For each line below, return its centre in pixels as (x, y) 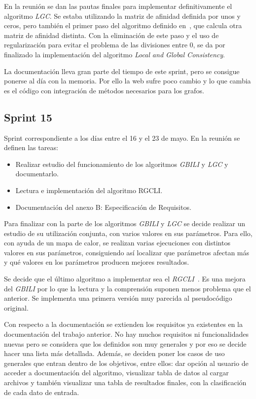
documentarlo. (37, 174)
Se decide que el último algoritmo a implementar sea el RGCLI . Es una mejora (125, 279)
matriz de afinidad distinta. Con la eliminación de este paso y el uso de (111, 35)
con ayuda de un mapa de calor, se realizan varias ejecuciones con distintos (117, 243)
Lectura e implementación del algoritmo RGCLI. (89, 190)
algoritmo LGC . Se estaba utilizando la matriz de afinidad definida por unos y (122, 16)
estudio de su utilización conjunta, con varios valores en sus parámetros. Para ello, (128, 233)
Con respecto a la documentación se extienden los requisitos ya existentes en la (123, 324)
